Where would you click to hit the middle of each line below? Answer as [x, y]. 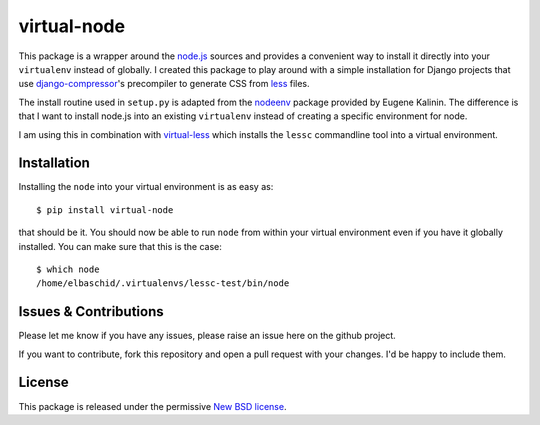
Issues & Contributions [91, 311]
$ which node [68, 269]
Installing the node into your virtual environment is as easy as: [146, 187]
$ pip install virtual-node [105, 209]
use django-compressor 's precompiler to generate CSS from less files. [164, 84]
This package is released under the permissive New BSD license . [152, 406]
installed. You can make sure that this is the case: [120, 246]
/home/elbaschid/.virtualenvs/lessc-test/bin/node [163, 283]
